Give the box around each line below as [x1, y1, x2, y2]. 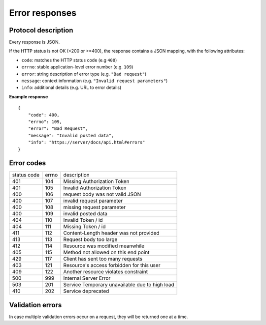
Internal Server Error [63, 275, 111, 282]
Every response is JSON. [9, 39, 60, 45]
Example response [9, 93, 48, 99]
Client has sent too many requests [63, 256, 143, 263]
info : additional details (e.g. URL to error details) [21, 85, 122, 90]
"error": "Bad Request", [28, 126, 88, 131]
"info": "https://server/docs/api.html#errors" [28, 140, 145, 145]
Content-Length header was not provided [63, 230, 160, 236]
